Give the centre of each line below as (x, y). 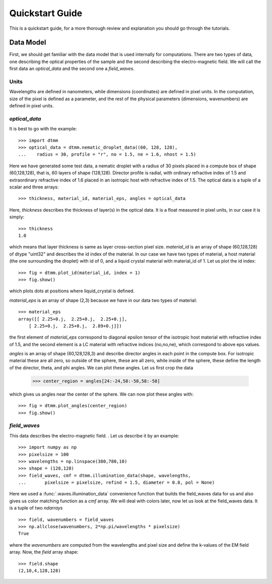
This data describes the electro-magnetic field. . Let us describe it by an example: (94, 435)
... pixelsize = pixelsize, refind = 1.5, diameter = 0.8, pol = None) (117, 483)
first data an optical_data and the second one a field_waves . (72, 69)
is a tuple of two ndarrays (36, 508)
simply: (17, 217)
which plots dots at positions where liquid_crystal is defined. (72, 291)
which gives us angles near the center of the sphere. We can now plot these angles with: (101, 394)
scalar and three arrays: (34, 187)
